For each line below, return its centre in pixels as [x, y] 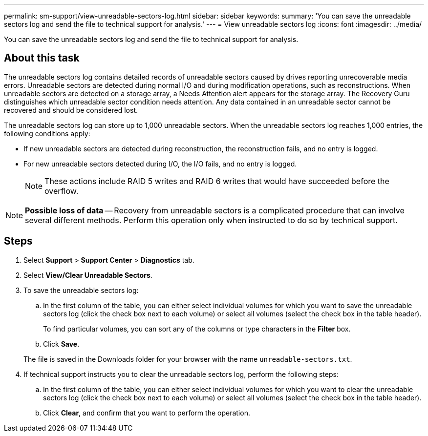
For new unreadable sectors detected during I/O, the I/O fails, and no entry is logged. [160, 164]
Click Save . [61, 344]
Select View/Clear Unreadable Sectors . [88, 275]
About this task [42, 58]
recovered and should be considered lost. [71, 110]
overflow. [62, 191]
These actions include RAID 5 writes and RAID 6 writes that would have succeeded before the [217, 181]
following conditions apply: [47, 133]
